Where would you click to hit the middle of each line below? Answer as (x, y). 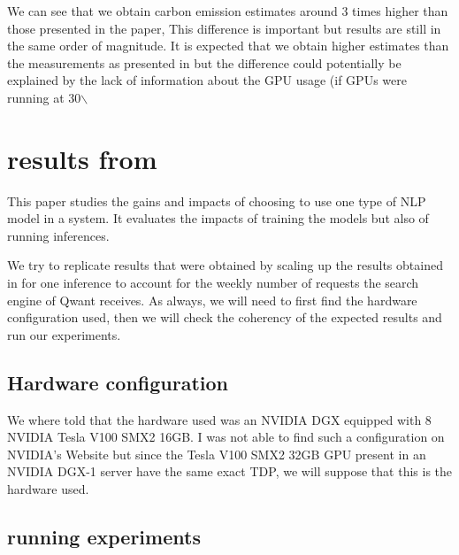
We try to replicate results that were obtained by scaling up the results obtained (225, 265)
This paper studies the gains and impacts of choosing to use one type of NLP (217, 200)
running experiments (104, 536)
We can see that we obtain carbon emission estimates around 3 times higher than (228, 11)
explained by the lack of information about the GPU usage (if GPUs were (207, 80)
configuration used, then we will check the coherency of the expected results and (225, 317)
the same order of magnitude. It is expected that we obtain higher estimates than (228, 46)
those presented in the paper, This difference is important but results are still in (224, 28)
